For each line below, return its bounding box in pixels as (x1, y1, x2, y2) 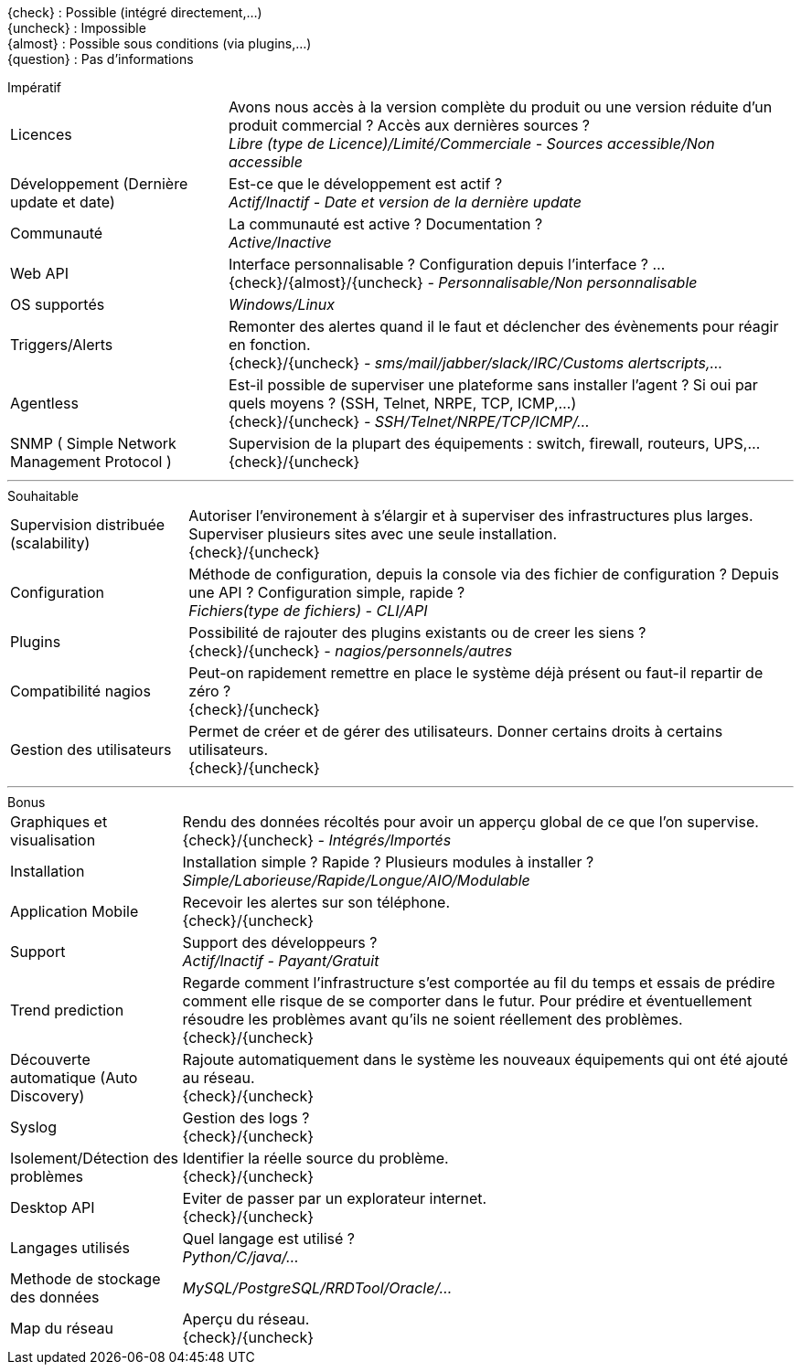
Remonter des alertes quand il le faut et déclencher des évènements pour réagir (228, 317, 779, 335)
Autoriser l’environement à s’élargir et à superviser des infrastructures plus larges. (188, 506, 753, 525)
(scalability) (10, 534, 91, 552)
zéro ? (188, 682, 231, 700)
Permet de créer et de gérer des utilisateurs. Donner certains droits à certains (188, 722, 723, 740)
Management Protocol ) (10, 452, 172, 471)
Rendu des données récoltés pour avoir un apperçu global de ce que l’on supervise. (182, 813, 759, 831)
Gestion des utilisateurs (10, 740, 172, 759)
